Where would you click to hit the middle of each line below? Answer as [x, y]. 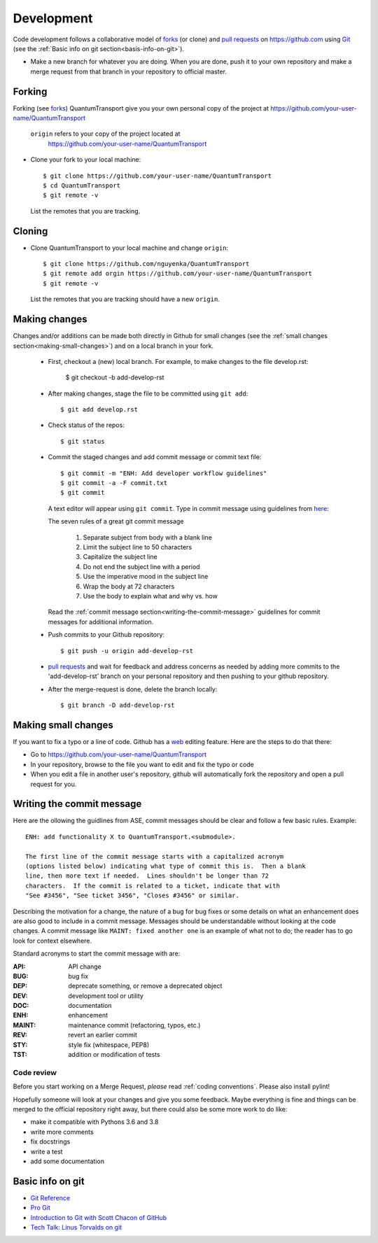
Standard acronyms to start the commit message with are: [97, 954]
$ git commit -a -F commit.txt [114, 483]
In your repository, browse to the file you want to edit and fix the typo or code [142, 764]
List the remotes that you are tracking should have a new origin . [125, 299]
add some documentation [68, 1161]
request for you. [54, 784]
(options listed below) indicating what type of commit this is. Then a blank [166, 866]
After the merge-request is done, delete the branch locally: [133, 689]
